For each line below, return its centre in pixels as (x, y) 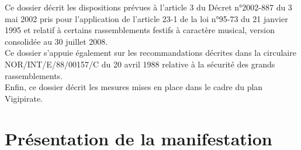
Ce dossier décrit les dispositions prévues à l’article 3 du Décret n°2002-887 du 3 (148, 7)
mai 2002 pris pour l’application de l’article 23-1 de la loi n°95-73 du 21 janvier (146, 18)
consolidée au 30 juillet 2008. (56, 41)
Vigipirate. (24, 98)
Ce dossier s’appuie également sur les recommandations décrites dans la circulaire (150, 53)
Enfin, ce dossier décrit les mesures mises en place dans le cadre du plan (134, 87)
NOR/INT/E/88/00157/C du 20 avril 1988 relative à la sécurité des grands (140, 64)
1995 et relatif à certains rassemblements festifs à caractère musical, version (140, 30)
